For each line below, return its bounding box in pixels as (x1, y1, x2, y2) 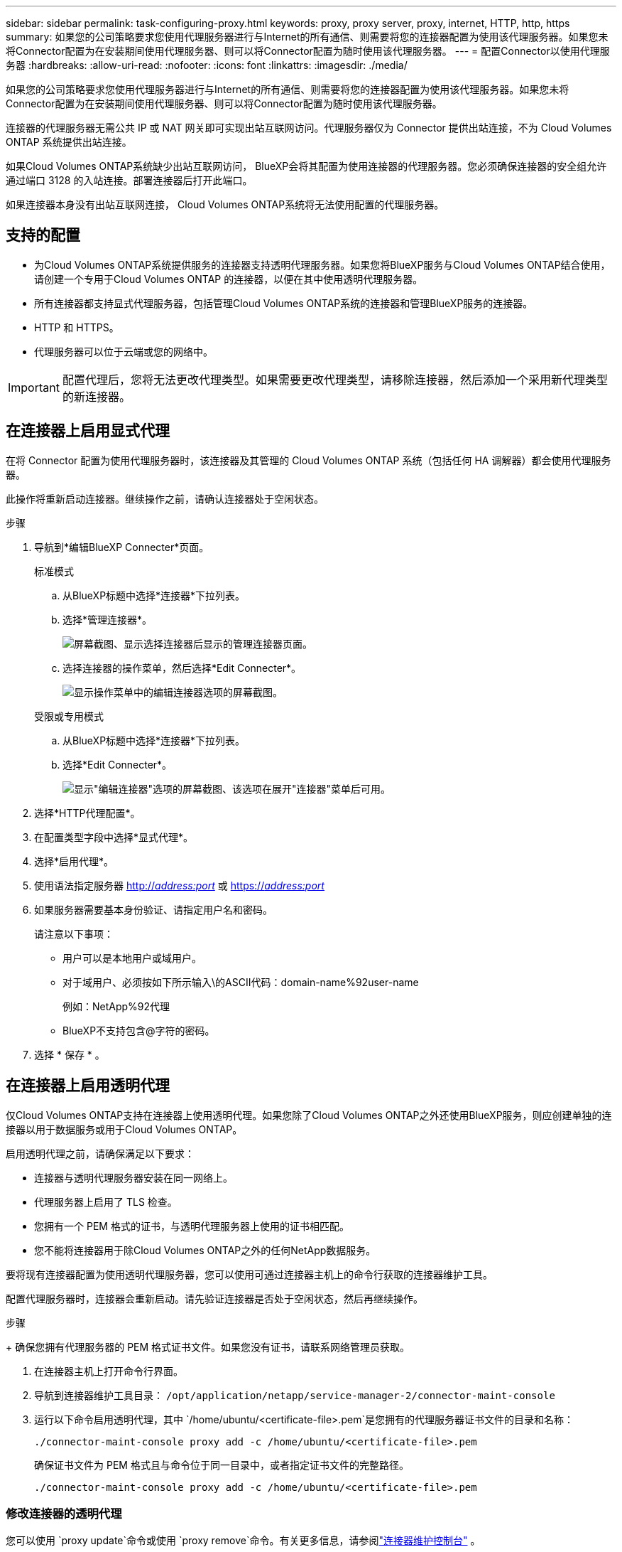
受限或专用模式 (34, 710, 104, 722)
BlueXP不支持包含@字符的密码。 (62, 1024, 215, 1037)
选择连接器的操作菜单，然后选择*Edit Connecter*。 (62, 661, 302, 674)
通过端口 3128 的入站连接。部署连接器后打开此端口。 (6, 174, 253, 186)
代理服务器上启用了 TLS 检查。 (34, 1195, 178, 1208)
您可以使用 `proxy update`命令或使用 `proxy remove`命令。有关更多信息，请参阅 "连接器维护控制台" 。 (6, 1534, 481, 1547)
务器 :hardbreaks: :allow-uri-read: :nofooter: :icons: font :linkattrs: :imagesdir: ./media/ (6, 59, 408, 71)
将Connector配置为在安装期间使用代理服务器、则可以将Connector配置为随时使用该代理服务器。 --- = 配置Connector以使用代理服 (6, 45, 610, 57)
